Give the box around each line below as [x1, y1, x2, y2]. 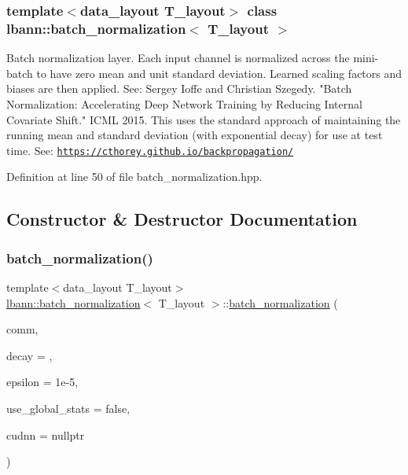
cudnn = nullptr [6, 426, 85, 443]
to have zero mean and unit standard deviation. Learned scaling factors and [36, 64, 402, 81]
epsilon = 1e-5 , [6, 374, 79, 390]
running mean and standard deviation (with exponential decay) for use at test [6, 127, 383, 143]
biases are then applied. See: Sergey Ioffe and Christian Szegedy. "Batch [6, 80, 352, 97]
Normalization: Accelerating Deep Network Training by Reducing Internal [6, 95, 362, 112]
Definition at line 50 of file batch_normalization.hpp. [6, 168, 263, 185]
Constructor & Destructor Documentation [6, 207, 358, 231]
